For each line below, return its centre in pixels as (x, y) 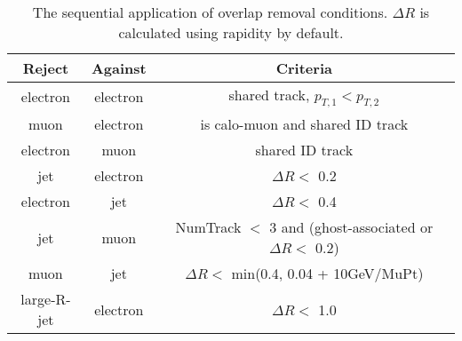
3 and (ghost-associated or (351, 227)
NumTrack (208, 227)
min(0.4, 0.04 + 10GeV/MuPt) (327, 274)
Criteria (304, 68)
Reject (46, 68)
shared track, (269, 95)
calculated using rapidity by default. (231, 32)
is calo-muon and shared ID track (304, 124)
